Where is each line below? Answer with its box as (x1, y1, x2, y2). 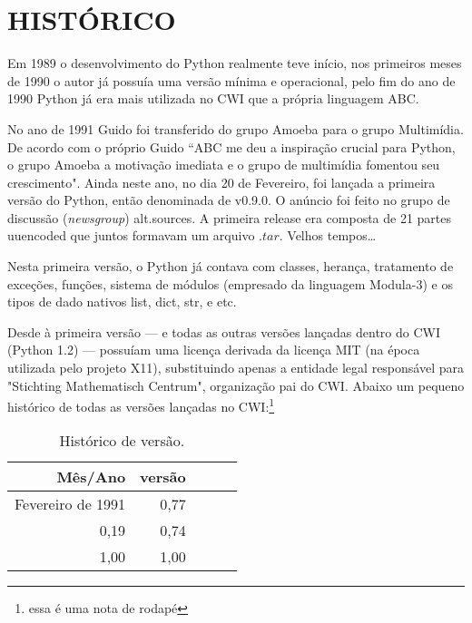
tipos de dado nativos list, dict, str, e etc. (7, 292, 237, 311)
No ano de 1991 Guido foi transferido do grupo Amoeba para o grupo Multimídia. (7, 119, 464, 138)
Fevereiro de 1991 (15, 493, 126, 515)
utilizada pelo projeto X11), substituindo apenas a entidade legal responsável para (7, 358, 464, 377)
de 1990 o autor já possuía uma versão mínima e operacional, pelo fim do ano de (7, 71, 456, 90)
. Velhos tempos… (279, 226, 377, 245)
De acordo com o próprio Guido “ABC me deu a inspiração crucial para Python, (7, 137, 456, 156)
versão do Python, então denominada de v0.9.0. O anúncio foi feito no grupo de (7, 190, 450, 209)
